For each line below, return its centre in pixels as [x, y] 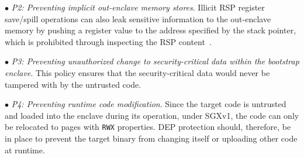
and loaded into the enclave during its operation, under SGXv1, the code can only [152, 115]
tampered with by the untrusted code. [73, 84]
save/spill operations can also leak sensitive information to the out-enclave [138, 18]
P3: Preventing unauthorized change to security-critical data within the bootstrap [155, 61]
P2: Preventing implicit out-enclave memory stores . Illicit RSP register [138, 7]
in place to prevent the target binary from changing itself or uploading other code [151, 138]
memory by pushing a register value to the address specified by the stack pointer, [151, 30]
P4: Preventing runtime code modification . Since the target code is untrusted [149, 104]
